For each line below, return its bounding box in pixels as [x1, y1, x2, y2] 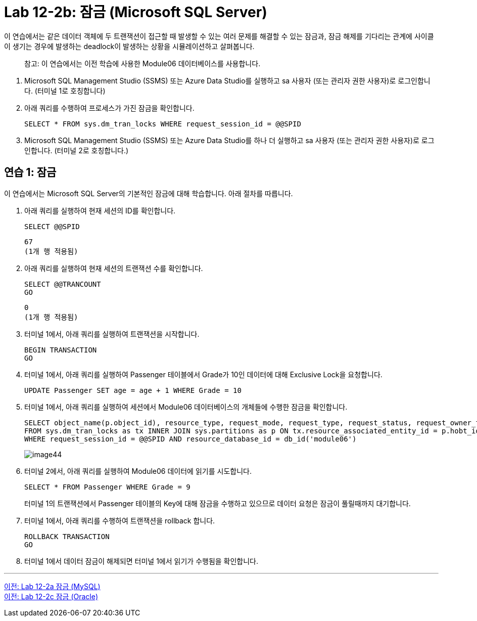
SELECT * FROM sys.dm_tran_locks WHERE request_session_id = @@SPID [24, 119, 301, 128]
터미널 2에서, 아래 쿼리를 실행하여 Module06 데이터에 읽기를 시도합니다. [24, 466, 252, 475]
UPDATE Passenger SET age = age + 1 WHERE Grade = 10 [24, 386, 242, 394]
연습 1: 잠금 [4, 166, 57, 179]
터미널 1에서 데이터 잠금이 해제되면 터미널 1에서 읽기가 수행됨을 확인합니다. [24, 556, 259, 565]
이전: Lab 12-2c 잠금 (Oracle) [4, 592, 98, 601]
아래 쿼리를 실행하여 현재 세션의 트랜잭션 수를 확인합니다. [24, 263, 203, 273]
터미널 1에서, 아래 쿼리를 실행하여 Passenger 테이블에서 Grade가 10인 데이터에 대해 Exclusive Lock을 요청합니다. [24, 370, 383, 379]
